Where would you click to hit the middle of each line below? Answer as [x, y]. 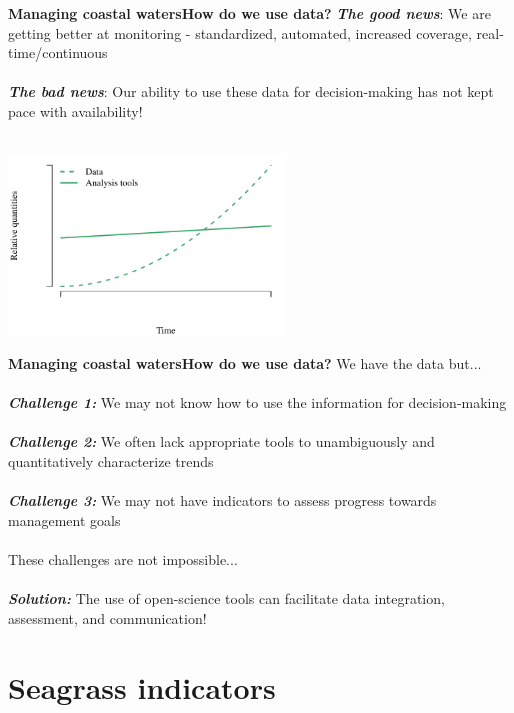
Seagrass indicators [142, 686]
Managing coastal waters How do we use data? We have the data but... [245, 363]
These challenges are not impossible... [123, 559]
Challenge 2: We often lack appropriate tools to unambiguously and [221, 441]
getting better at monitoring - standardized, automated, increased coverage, [240, 32]
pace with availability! [75, 110]
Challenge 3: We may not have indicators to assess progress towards [222, 500]
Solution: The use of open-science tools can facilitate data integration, [226, 598]
